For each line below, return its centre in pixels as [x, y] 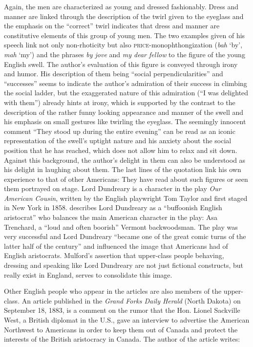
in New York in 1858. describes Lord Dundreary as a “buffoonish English [113, 207]
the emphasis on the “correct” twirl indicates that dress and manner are [112, 26]
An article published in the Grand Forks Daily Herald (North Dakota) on [131, 300]
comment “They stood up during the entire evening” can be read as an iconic [120, 131]
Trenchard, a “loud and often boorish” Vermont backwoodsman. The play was [121, 227]
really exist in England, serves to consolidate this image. [88, 274]
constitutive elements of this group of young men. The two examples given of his [125, 35]
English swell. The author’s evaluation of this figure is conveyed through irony [121, 64]
